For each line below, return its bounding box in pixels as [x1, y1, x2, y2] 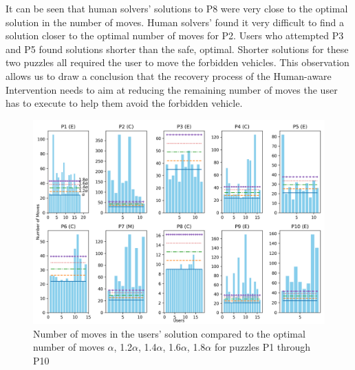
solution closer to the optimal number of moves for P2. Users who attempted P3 [6, 28, 344, 43]
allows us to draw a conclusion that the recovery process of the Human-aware [6, 68, 332, 83]
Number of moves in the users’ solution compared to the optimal [33, 326, 305, 340]
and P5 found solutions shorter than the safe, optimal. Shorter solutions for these [6, 41, 349, 56]
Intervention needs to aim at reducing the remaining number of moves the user [6, 82, 338, 96]
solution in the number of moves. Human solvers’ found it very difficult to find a [6, 14, 345, 29]
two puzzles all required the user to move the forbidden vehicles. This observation [6, 55, 349, 70]
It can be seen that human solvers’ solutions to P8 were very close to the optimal [6, 1, 348, 15]
